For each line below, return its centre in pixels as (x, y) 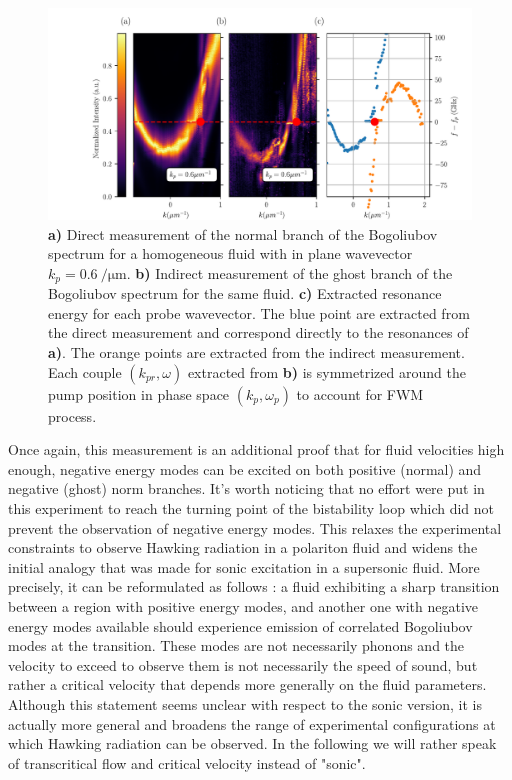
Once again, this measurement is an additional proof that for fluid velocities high (256, 449)
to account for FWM (360, 393)
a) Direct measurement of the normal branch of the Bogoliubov (243, 233)
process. (72, 415)
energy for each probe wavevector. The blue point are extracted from (259, 312)
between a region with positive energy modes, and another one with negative (243, 605)
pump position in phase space (139, 393)
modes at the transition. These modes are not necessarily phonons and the (236, 645)
